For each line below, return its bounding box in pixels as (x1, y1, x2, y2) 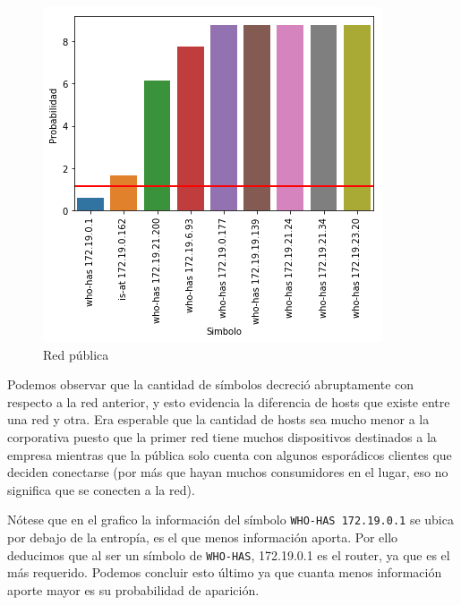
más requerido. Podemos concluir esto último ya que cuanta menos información (7, 563, 442, 582)
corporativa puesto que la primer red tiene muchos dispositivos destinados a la (7, 427, 437, 446)
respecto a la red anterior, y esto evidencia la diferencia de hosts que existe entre (7, 392, 450, 411)
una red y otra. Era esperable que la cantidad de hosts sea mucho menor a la (7, 410, 430, 429)
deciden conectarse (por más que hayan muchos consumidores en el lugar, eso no (7, 463, 448, 481)
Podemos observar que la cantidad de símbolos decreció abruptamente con (7, 375, 414, 394)
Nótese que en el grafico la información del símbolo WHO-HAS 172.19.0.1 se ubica (7, 510, 454, 529)
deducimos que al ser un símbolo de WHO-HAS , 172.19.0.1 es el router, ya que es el (7, 545, 450, 564)
